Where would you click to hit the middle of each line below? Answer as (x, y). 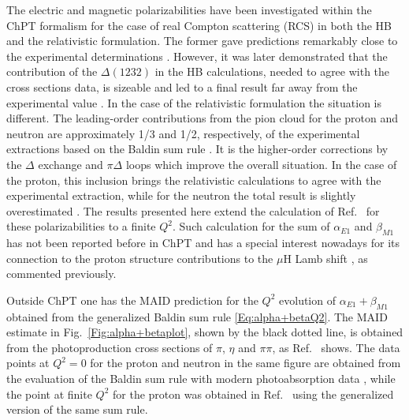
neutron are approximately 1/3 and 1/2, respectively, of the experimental (183, 133)
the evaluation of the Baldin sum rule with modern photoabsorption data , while (201, 379)
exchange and (71, 164)
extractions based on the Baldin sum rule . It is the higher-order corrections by (197, 149)
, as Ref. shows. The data (336, 347)
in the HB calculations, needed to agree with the (272, 71)
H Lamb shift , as (325, 258)
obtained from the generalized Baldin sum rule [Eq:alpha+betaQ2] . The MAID (197, 316)
